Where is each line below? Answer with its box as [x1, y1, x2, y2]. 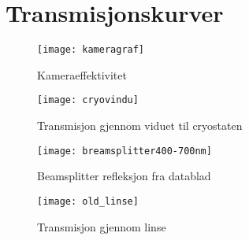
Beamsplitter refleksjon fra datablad [37, 168, 211, 184]
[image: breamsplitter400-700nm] [37, 145, 212, 157]
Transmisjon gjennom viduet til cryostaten [37, 117, 243, 134]
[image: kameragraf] [37, 44, 145, 56]
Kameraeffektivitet [37, 66, 127, 83]
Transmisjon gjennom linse [37, 218, 166, 234]
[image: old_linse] [37, 195, 139, 207]
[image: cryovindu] [37, 94, 139, 106]
